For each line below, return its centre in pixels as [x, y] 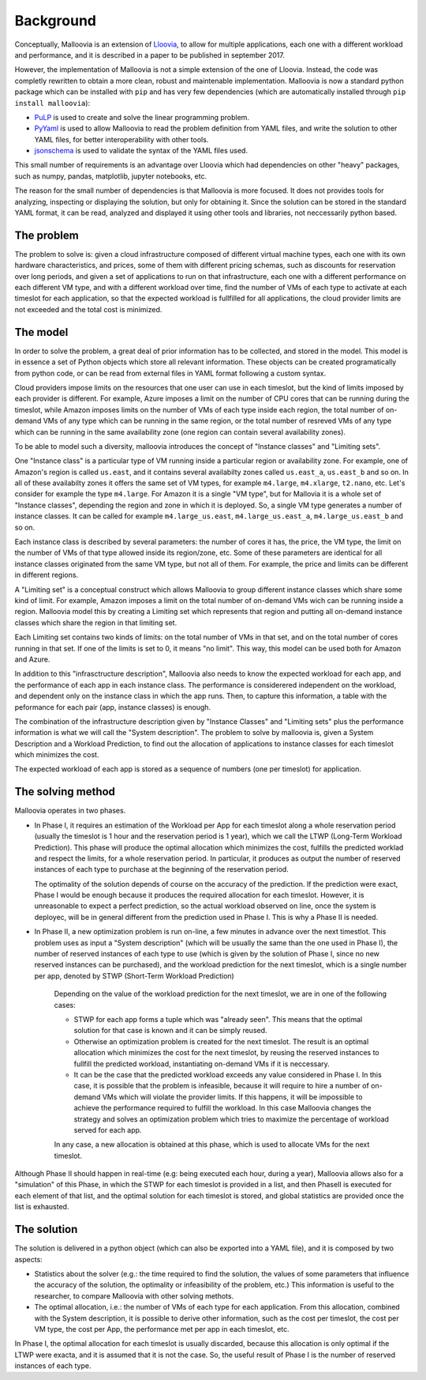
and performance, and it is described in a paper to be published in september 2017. [150, 55]
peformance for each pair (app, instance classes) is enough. [113, 707]
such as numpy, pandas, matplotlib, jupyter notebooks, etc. [111, 176]
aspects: [28, 1259]
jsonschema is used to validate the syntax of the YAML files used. [141, 151]
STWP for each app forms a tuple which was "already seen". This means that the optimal [218, 1019]
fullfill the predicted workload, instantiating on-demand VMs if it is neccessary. [202, 1064]
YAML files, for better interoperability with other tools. [121, 139]
